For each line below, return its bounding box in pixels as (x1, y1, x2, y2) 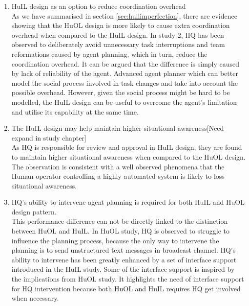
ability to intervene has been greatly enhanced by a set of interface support (11, 254, 237, 264)
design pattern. (11, 206, 57, 216)
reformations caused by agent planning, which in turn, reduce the (11, 48, 207, 59)
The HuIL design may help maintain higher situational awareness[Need (11, 123, 224, 133)
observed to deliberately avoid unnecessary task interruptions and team (11, 39, 225, 49)
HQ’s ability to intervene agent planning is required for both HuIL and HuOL (11, 197, 245, 207)
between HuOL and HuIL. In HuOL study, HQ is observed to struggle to (11, 226, 230, 236)
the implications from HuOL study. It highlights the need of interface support (11, 274, 244, 284)
